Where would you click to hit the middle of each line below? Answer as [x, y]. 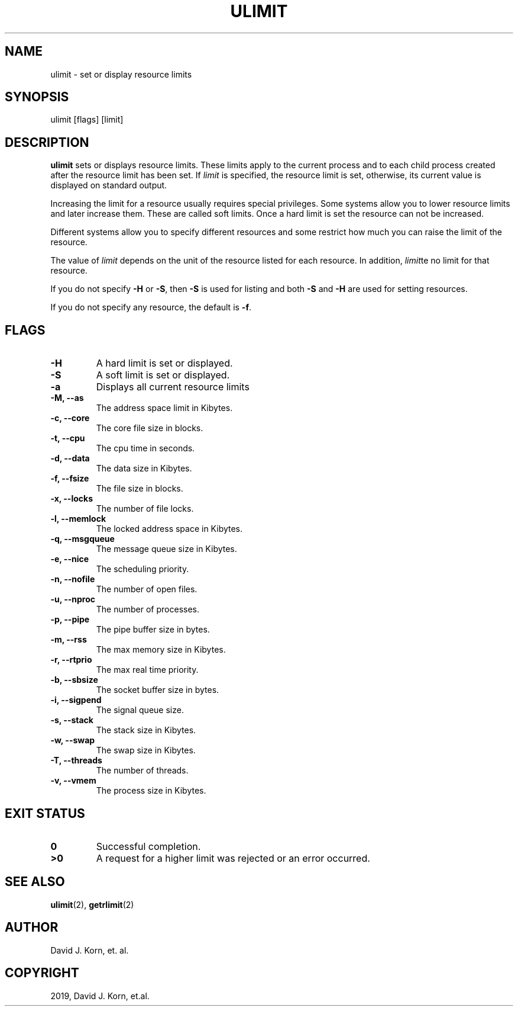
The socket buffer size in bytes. [158, 690]
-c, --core [70, 418]
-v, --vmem [73, 781]
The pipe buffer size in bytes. [153, 630]
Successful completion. [148, 846]
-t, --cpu [68, 438]
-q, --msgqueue [82, 539]
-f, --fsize [70, 479]
